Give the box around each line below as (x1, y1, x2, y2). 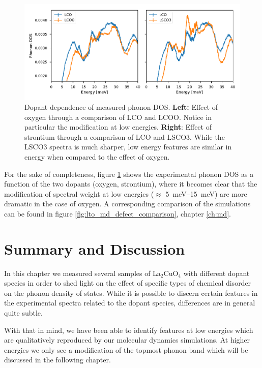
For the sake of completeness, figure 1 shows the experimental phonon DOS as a (4, 168, 254, 179)
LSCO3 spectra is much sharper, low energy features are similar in (24, 141, 232, 152)
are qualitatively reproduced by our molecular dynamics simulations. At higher (4, 334, 250, 345)
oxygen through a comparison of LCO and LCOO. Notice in (24, 111, 212, 122)
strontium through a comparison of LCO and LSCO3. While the (24, 131, 225, 142)
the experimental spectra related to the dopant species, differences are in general (4, 297, 255, 308)
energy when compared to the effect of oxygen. (24, 151, 170, 162)
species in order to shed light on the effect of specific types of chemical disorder (4, 278, 251, 288)
